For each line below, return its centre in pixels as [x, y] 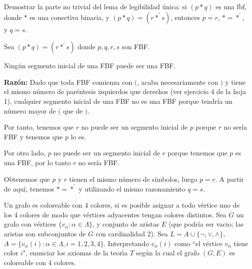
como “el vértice [198, 243]
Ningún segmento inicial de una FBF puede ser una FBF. [90, 66]
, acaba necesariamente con [178, 82]
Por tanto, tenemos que [39, 127]
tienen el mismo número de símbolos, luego [133, 179]
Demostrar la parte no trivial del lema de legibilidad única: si [96, 6]
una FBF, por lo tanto [38, 162]
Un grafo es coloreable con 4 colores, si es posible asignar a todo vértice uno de [122, 205]
